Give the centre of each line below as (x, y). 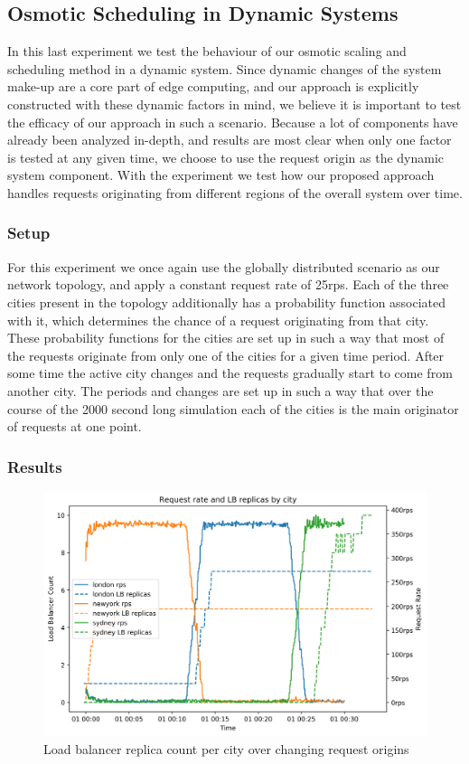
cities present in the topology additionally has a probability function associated (227, 302)
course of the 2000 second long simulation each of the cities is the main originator (233, 408)
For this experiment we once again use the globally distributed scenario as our (224, 266)
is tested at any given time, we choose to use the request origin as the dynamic (226, 157)
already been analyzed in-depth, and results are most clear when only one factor (230, 140)
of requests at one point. (75, 426)
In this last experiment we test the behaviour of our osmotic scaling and (207, 51)
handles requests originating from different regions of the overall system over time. (235, 192)
